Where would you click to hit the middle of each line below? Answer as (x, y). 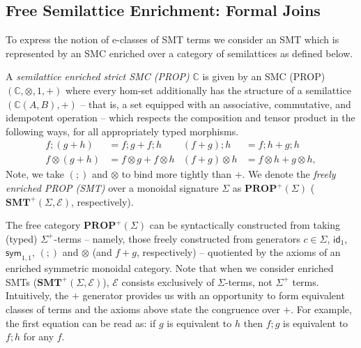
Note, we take (35, 174)
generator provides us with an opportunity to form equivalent (214, 295)
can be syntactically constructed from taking (245, 225)
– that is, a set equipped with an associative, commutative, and (216, 104)
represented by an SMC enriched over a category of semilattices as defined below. (179, 53)
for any (39, 336)
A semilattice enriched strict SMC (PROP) (98, 76)
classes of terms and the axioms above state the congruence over (143, 309)
